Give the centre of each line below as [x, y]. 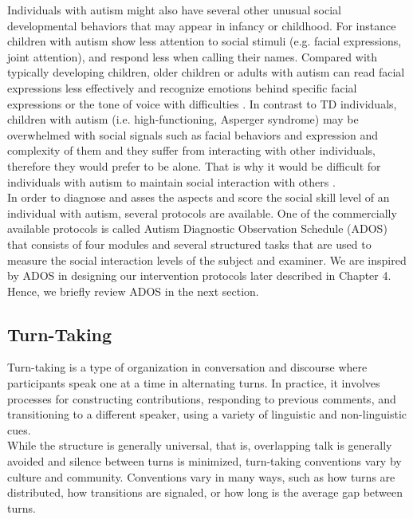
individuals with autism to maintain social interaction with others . [171, 181]
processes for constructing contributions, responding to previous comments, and [202, 398]
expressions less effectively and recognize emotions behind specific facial [182, 87]
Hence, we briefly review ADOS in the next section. [133, 291]
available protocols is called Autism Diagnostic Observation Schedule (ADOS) [197, 228]
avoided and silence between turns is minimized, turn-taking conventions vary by [205, 461]
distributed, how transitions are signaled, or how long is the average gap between [205, 492]
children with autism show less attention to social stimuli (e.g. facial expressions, [205, 41]
